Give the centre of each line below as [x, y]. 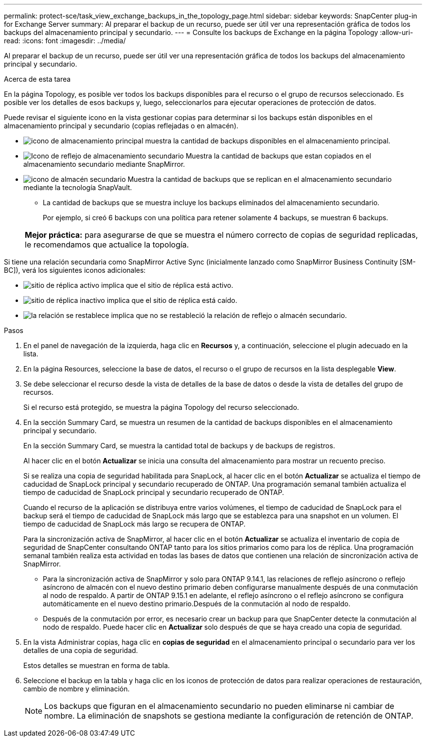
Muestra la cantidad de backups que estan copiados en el [278, 156]
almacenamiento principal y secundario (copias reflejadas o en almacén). [121, 126]
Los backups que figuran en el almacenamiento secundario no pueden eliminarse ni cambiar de [219, 706]
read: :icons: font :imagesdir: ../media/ [65, 41]
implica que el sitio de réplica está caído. [172, 300]
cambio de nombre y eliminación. [77, 689]
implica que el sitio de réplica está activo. [167, 285]
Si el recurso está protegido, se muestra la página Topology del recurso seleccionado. [161, 407]
